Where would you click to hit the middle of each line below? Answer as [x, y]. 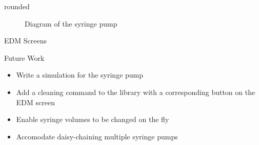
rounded [17, 6]
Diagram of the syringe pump [71, 23]
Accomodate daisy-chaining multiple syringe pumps [97, 136]
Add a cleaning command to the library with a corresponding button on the [136, 92]
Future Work [24, 57]
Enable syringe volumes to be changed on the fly [93, 119]
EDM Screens [25, 41]
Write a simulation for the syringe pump [80, 75]
